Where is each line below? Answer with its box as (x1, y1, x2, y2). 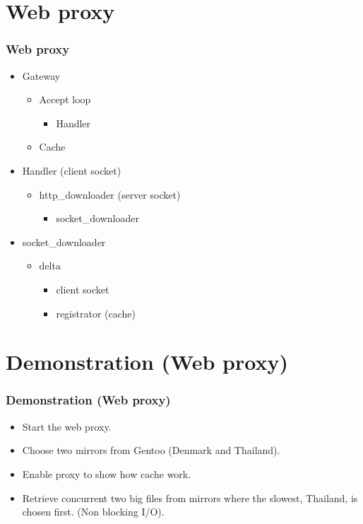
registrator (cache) (56, 305, 136, 320)
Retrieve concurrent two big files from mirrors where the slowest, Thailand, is (22, 490, 358, 505)
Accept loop (39, 92, 91, 107)
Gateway (22, 68, 61, 83)
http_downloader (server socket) (39, 187, 181, 202)
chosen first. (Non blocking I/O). (22, 504, 165, 519)
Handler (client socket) (22, 163, 121, 177)
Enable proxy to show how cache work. (22, 466, 191, 481)
